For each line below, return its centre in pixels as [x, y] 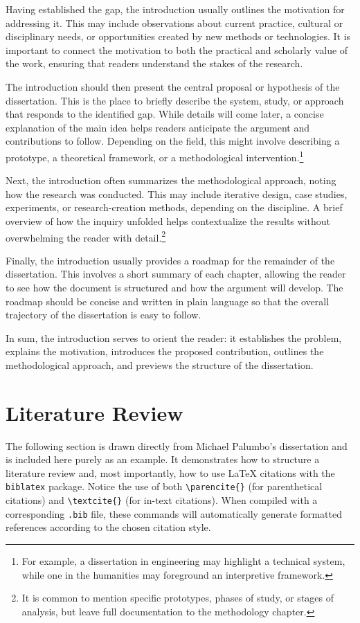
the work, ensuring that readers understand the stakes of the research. [154, 63]
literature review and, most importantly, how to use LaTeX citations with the [170, 472]
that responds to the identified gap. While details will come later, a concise [165, 114]
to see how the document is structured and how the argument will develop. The [174, 287]
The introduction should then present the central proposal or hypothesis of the [173, 86]
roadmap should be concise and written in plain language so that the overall [168, 301]
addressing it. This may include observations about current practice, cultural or [174, 22]
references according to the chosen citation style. [108, 527]
